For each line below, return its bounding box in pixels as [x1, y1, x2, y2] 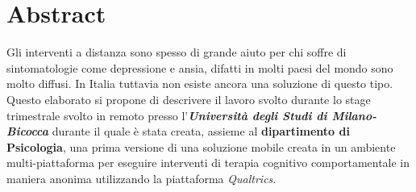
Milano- [331, 106, 377, 123]
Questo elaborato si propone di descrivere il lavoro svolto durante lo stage [6, 90, 371, 107]
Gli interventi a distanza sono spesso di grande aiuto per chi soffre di [6, 44, 347, 61]
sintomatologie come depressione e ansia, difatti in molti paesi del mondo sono [6, 59, 393, 76]
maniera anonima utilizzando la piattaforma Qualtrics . [6, 169, 277, 186]
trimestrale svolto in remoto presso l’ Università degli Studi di [6, 106, 327, 123]
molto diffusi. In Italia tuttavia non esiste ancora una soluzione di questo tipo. [6, 75, 393, 92]
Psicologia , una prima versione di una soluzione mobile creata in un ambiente [6, 138, 396, 155]
